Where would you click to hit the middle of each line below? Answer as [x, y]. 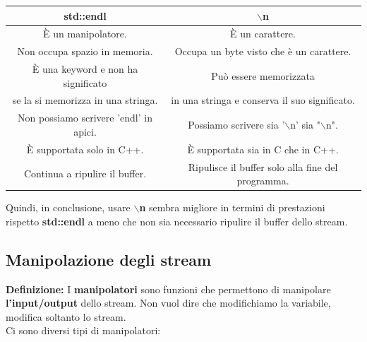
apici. [85, 131]
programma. [263, 181]
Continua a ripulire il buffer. [85, 173]
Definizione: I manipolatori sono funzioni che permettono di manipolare [168, 289]
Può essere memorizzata [263, 75]
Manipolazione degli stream [109, 259]
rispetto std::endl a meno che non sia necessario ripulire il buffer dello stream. [177, 221]
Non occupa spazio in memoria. [85, 51]
